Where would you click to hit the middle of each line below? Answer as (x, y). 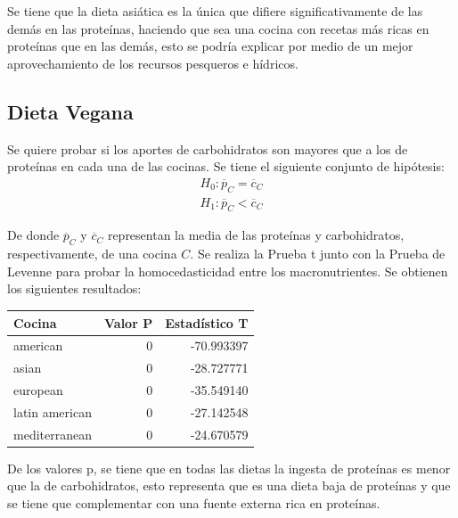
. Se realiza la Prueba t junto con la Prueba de (318, 254)
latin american (53, 411)
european (38, 390)
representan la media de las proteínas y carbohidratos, (256, 235)
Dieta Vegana (70, 111)
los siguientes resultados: (74, 288)
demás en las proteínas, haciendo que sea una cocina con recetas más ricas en (218, 28)
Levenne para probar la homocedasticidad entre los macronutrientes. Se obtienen (228, 271)
